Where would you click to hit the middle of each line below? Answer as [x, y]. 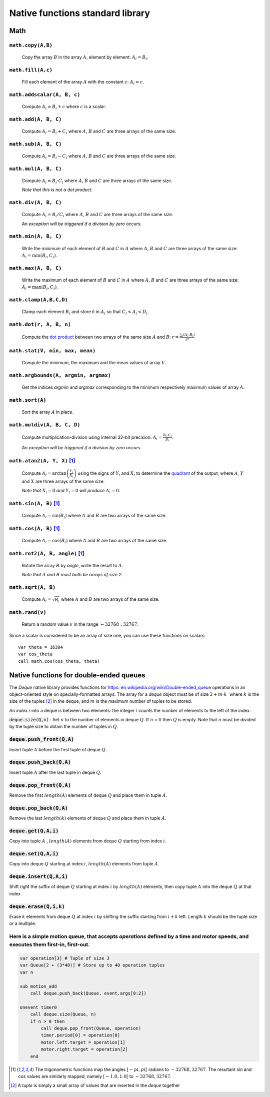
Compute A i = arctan [44, 474]
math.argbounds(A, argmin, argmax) [60, 375]
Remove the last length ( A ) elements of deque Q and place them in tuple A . [88, 818]
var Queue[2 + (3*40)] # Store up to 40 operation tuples [92, 965]
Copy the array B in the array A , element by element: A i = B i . [85, 58]
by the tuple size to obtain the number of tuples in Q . [64, 727]
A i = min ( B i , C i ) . [39, 256]
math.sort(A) [28, 400]
